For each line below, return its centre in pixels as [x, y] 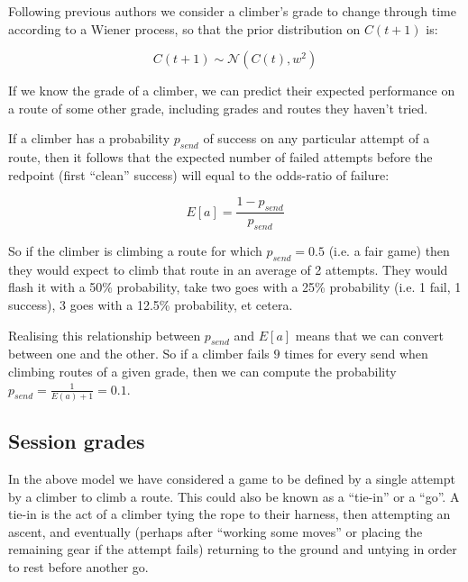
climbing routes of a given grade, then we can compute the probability [202, 371]
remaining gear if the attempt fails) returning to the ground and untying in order [233, 549]
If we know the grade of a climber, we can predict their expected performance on [232, 91]
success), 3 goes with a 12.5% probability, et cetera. [151, 304]
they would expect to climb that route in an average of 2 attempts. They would [228, 269]
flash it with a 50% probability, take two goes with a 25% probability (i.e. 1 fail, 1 [235, 287]
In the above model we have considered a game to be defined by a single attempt [232, 479]
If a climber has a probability [89, 138]
